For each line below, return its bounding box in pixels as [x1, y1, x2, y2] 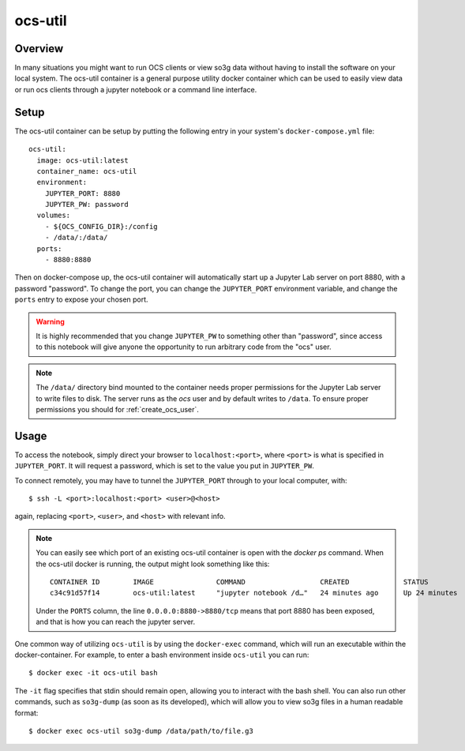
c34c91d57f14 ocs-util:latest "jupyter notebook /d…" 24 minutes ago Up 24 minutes [50, 588, 458, 598]
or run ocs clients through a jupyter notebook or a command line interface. [14, 84, 257, 94]
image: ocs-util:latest [36, 156, 129, 165]
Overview [14, 42, 64, 55]
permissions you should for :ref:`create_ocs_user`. [36, 404, 199, 414]
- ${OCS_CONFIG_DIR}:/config [44, 222, 158, 231]
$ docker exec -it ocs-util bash [28, 668, 158, 678]
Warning [36, 317, 65, 326]
